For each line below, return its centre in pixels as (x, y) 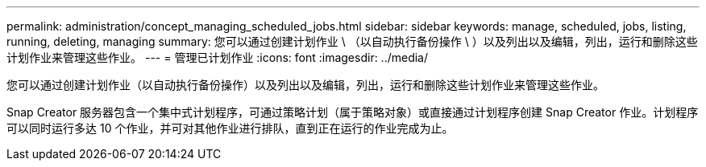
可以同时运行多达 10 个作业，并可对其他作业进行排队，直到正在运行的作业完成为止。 (230, 128)
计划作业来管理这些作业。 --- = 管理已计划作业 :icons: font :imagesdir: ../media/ (218, 57)
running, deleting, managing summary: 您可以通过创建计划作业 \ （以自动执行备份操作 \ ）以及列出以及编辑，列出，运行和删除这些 (352, 41)
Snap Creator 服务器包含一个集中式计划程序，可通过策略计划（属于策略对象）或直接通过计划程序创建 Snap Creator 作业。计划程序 (353, 112)
